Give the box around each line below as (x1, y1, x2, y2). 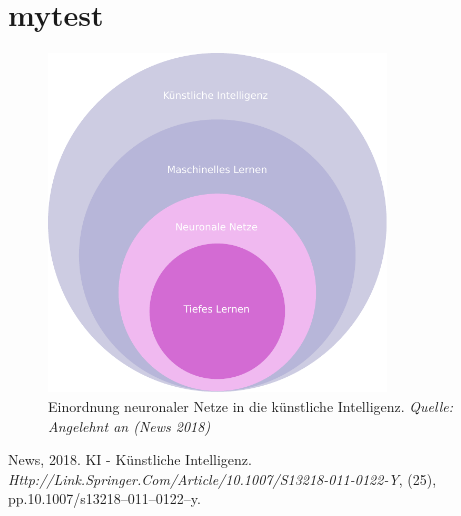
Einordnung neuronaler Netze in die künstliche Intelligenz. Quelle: (48, 395, 453, 416)
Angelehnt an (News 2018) (48, 415, 211, 436)
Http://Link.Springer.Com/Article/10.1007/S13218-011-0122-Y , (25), (8, 468, 437, 489)
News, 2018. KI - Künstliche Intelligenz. (8, 449, 252, 470)
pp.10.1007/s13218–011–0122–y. (8, 488, 201, 509)
